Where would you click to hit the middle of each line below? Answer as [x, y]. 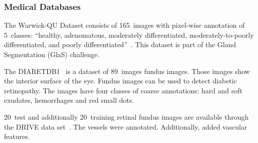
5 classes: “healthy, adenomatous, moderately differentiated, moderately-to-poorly [129, 35]
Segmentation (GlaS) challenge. [52, 54]
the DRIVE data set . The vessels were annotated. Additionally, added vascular [126, 126]
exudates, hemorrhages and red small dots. [69, 100]
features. [17, 136]
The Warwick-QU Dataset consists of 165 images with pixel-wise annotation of [125, 25]
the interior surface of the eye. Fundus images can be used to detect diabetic [121, 81]
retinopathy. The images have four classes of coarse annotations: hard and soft [123, 90]
